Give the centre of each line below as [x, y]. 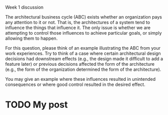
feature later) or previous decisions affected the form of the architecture [80, 64]
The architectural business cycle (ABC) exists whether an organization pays [84, 17]
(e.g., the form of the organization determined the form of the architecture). [83, 69]
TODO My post [36, 105]
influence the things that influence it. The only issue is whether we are [78, 28]
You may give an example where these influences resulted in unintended [80, 79]
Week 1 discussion [24, 7]
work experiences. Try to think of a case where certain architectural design [83, 53]
